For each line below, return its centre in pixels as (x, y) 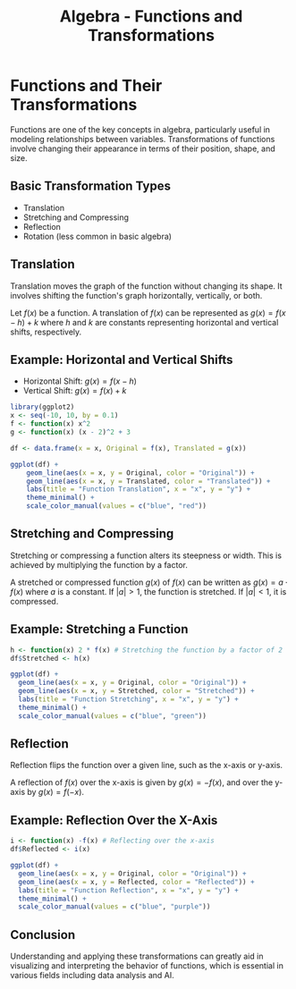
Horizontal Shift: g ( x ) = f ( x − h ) (80, 381)
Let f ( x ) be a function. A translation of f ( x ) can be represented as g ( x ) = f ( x (148, 313)
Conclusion (43, 935)
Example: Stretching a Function (99, 629)
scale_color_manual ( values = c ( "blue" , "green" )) (112, 716)
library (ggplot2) (42, 407)
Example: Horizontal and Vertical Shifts (122, 359)
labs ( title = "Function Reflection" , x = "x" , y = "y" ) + (129, 890)
